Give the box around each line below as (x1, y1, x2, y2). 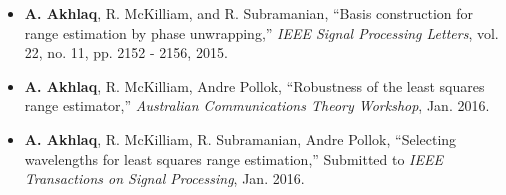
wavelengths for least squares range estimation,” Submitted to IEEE (24, 148, 443, 169)
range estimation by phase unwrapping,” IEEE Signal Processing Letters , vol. (24, 22, 499, 43)
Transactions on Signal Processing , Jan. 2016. (24, 168, 305, 189)
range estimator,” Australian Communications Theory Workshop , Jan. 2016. (24, 95, 490, 116)
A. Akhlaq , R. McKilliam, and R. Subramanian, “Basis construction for (24, 3, 474, 23)
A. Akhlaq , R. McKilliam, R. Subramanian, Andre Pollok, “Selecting (24, 128, 457, 149)
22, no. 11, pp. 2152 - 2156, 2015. (24, 42, 228, 63)
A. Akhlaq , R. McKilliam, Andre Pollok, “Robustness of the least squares (24, 75, 485, 96)
